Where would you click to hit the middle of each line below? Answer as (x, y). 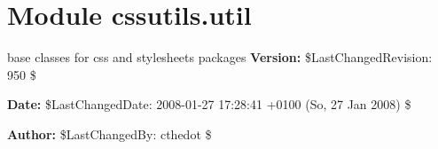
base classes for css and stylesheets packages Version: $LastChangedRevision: (220, 57)
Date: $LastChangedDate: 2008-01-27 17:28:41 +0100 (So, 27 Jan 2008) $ (209, 104)
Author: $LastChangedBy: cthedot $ (109, 133)
